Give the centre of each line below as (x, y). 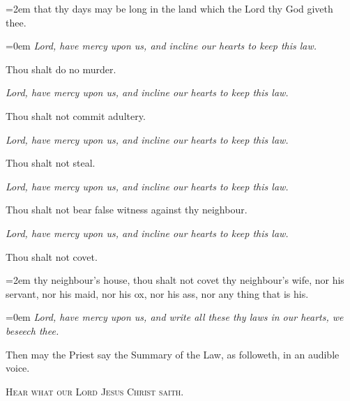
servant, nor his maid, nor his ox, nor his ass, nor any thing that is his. (157, 293)
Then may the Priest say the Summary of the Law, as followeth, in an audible (173, 354)
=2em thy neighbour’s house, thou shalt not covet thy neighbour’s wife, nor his (175, 280)
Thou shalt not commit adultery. (76, 115)
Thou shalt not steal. (51, 163)
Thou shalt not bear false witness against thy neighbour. (127, 210)
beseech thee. (32, 330)
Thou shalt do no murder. (61, 69)
